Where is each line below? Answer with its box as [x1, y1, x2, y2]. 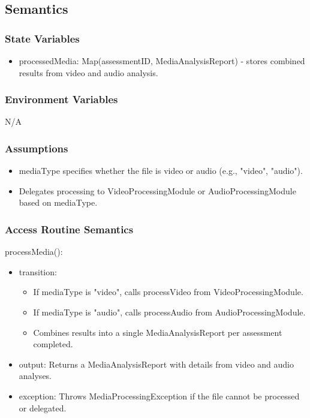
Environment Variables [5, 92, 118, 107]
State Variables [5, 31, 80, 46]
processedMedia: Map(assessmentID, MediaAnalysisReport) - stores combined [19, 55, 305, 67]
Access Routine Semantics [5, 221, 134, 236]
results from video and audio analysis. [19, 66, 158, 79]
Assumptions [5, 140, 68, 155]
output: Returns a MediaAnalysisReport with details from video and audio [19, 357, 294, 370]
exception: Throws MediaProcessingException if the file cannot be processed [19, 389, 300, 402]
